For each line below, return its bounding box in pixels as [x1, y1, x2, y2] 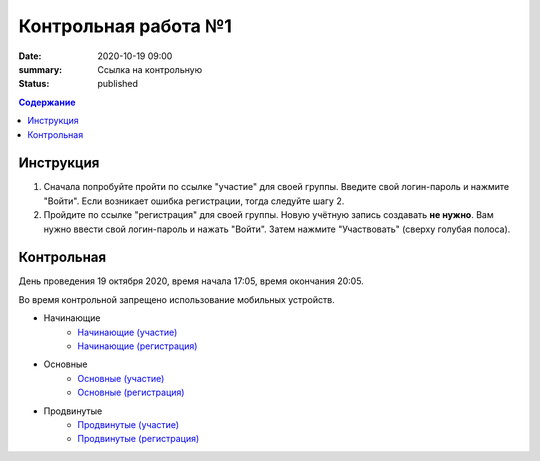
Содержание [18, 96, 76, 108]
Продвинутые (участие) [77, 419, 180, 430]
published [97, 78, 139, 90]
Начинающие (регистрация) [77, 340, 198, 352]
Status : [18, 78, 50, 90]
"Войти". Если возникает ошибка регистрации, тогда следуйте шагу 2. [43, 195, 345, 207]
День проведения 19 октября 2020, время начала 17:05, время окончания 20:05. [18, 275, 364, 287]
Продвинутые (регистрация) [77, 433, 200, 445]
